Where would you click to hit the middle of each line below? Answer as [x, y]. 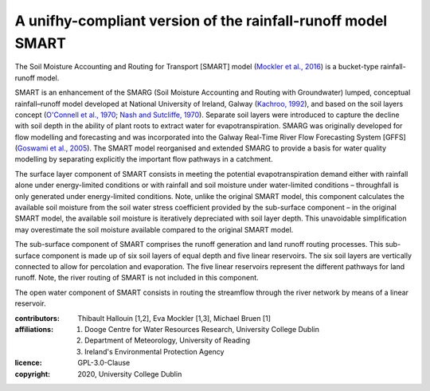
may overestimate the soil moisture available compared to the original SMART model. [154, 229]
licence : [29, 363]
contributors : [37, 318]
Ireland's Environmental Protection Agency [154, 351]
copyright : [33, 373]
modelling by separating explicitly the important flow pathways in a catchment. [144, 159]
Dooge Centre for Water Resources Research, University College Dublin [202, 329]
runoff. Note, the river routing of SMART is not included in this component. [137, 278]
